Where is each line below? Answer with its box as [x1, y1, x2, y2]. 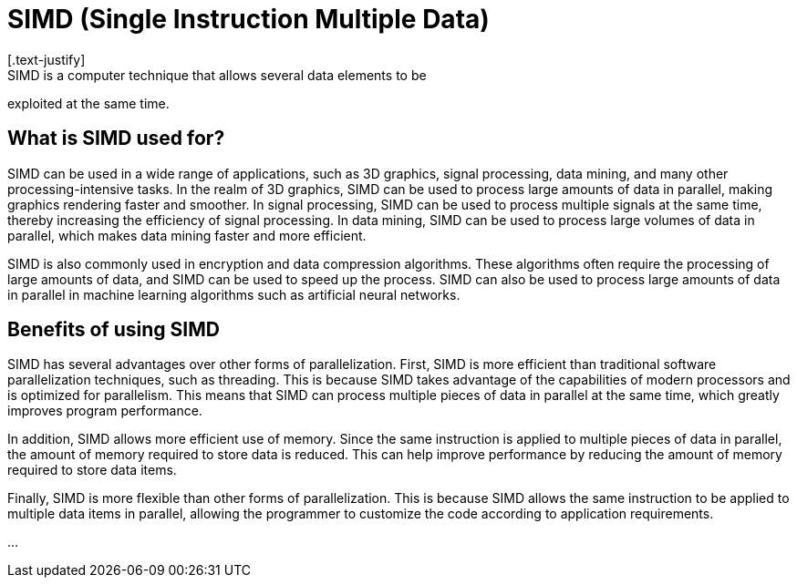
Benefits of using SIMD [7, 318, 220, 342]
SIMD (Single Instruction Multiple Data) [7, 4, 490, 35]
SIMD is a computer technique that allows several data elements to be [7, 67, 427, 83]
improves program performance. [7, 403, 202, 419]
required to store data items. [7, 462, 177, 478]
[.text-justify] [7, 51, 86, 67]
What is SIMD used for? [7, 127, 225, 150]
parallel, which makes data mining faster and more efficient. [7, 227, 367, 243]
